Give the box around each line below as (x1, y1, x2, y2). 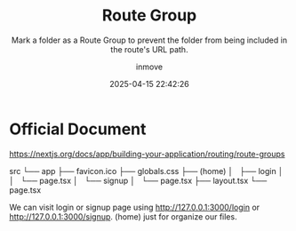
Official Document (9, 119, 147, 139)
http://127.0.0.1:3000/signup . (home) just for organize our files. (9, 211, 237, 222)
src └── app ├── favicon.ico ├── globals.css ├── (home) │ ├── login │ (9, 165, 284, 176)
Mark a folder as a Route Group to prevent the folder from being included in (12, 35, 287, 45)
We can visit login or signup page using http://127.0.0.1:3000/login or (9, 202, 260, 212)
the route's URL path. (110, 44, 188, 54)
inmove (136, 61, 163, 72)
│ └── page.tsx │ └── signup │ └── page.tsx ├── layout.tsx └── (9, 175, 268, 186)
